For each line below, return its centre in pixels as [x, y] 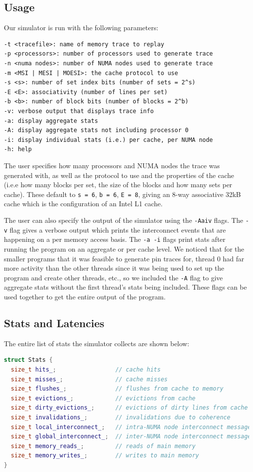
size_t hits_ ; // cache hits [86, 369]
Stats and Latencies [54, 323]
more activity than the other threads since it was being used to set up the [114, 268]
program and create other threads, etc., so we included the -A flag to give [113, 277]
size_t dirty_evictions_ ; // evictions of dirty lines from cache [129, 408]
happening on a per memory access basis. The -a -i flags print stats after [115, 239]
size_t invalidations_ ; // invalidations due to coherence [121, 417]
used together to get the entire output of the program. [85, 296]
